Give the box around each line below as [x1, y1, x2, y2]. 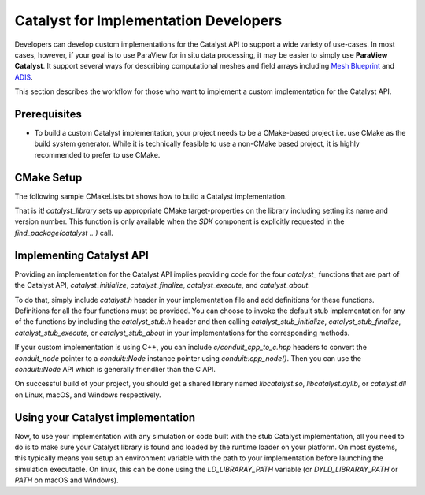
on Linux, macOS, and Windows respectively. [14, 390, 161, 400]
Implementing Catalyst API [14, 248, 149, 262]
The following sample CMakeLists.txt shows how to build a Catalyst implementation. [14, 192, 287, 201]
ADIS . [14, 72, 33, 82]
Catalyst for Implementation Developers [14, 12, 283, 29]
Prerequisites [14, 107, 82, 121]
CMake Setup [14, 170, 83, 184]
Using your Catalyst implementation [14, 411, 196, 424]
